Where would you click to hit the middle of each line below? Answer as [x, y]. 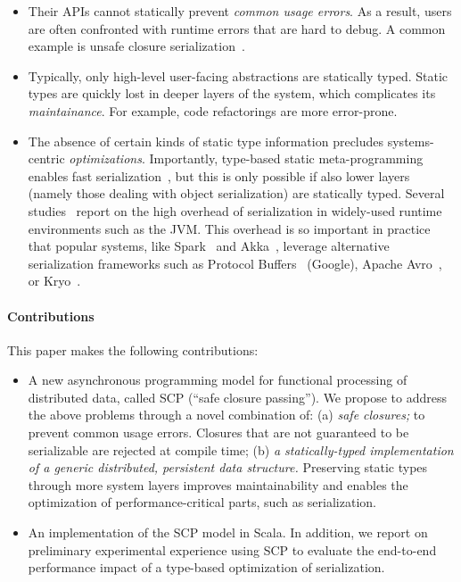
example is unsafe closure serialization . [136, 46]
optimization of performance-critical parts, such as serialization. [202, 502]
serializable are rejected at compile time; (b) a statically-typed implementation [241, 449]
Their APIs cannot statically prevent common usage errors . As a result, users [240, 11]
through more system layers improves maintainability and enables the [218, 484]
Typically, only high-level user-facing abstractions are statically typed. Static [238, 75]
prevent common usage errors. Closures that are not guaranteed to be [218, 432]
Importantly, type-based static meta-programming [286, 158]
